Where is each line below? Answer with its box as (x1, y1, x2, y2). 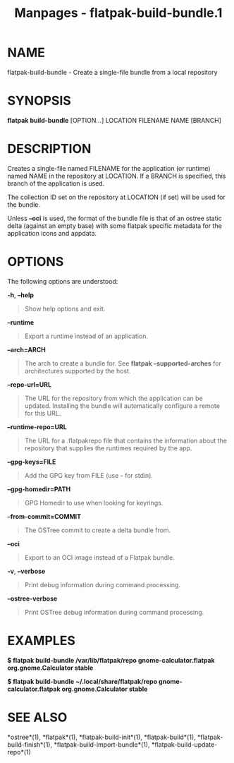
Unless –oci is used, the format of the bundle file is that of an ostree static (7, 214, 222, 222)
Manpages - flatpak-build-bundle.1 (14, 5, 223, 21)
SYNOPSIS (7, 93, 72, 109)
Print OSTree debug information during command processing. (24, 608, 204, 616)
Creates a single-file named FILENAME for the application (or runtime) (7, 164, 211, 172)
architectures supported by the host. (24, 366, 131, 375)
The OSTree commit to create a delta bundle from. (24, 526, 171, 534)
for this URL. (24, 409, 61, 417)
